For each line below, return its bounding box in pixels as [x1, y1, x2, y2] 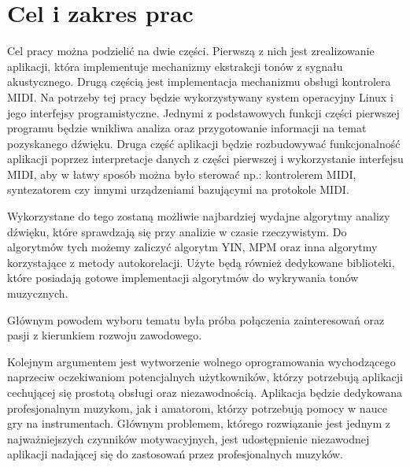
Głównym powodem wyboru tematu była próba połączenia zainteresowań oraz [7, 311, 385, 328]
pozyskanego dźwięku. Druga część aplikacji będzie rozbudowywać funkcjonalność [7, 135, 401, 151]
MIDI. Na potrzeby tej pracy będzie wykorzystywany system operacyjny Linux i [7, 88, 393, 105]
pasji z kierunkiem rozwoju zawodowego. [7, 327, 202, 343]
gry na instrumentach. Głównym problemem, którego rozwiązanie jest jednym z [7, 415, 390, 432]
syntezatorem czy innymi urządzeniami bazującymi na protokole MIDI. [7, 181, 349, 198]
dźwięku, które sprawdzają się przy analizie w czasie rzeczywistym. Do [7, 223, 347, 239]
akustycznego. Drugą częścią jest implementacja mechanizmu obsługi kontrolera [7, 73, 391, 90]
